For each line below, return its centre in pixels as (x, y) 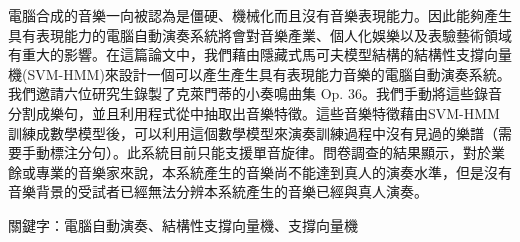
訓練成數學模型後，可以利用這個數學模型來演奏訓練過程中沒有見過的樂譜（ (253, 132)
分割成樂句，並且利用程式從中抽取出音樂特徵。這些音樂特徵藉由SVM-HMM (254, 112)
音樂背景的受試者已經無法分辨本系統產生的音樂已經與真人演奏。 (218, 191)
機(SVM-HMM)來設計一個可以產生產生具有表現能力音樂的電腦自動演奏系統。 (259, 73)
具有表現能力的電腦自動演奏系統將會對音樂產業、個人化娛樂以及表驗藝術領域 (260, 34)
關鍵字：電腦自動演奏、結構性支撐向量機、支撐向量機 (183, 224)
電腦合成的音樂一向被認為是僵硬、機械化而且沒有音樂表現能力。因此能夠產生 (260, 15)
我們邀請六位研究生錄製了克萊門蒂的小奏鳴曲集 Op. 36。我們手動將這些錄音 (255, 93)
